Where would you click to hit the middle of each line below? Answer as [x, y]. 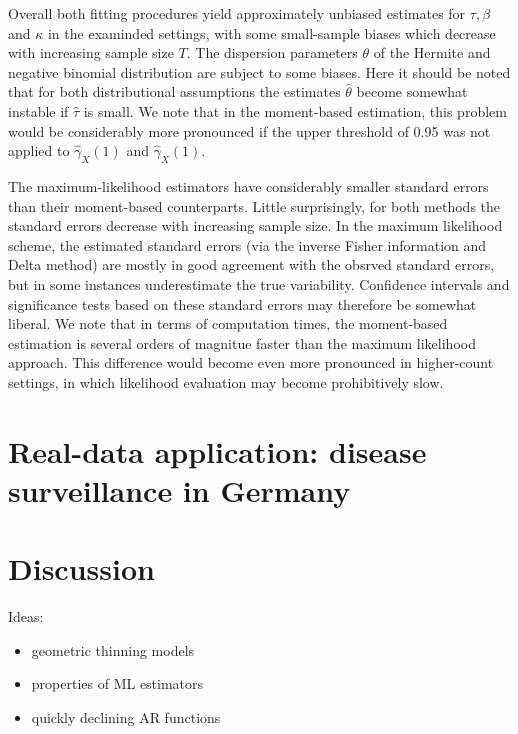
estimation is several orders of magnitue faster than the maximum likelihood [242, 342]
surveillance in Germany [179, 489]
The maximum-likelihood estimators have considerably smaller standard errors [248, 185]
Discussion [81, 568]
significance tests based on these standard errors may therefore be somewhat [242, 303]
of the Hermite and [432, 52]
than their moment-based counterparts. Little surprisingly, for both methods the [254, 205]
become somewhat [412, 91]
